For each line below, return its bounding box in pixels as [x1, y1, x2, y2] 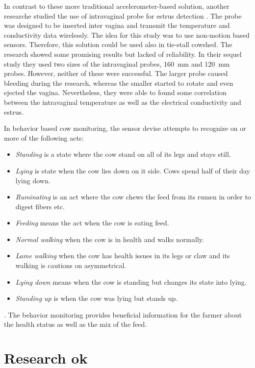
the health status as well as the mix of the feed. [4, 319, 147, 329]
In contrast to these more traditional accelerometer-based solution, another [4, 1, 229, 11]
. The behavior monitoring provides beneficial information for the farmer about [4, 309, 242, 319]
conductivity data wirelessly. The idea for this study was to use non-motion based [4, 29, 250, 40]
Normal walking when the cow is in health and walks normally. [15, 234, 204, 244]
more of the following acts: [4, 132, 84, 143]
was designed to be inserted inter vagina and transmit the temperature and [4, 20, 230, 30]
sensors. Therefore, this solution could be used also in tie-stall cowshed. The [4, 39, 232, 49]
